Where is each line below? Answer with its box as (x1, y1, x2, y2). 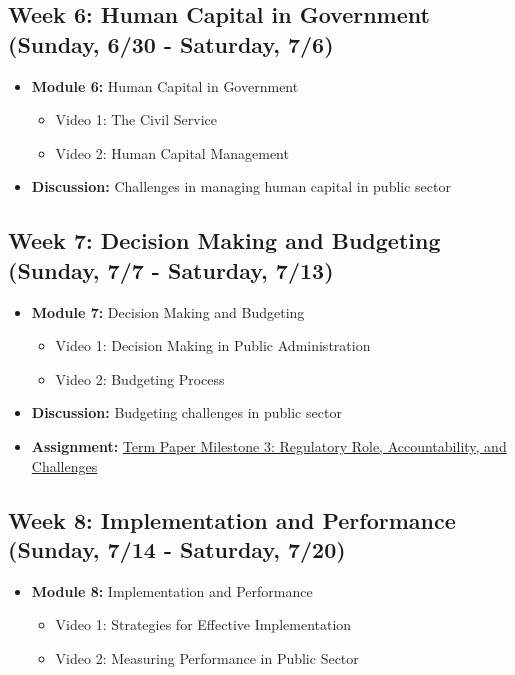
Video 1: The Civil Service (55, 109, 218, 130)
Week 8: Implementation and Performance (8, 504, 456, 535)
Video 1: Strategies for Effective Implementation (55, 614, 352, 635)
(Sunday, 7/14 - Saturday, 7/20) (8, 533, 346, 564)
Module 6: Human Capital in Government (31, 75, 299, 96)
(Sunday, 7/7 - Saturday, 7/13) (8, 254, 334, 285)
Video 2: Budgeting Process (55, 368, 225, 389)
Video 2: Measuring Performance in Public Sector (55, 647, 359, 668)
